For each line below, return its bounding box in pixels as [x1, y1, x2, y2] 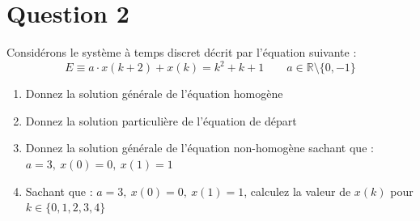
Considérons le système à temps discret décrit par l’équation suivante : [6, 44, 357, 61]
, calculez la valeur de [244, 182, 351, 199]
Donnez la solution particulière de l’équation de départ [25, 112, 297, 129]
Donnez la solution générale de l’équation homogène [25, 85, 283, 102]
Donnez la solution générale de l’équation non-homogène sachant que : [25, 139, 374, 156]
